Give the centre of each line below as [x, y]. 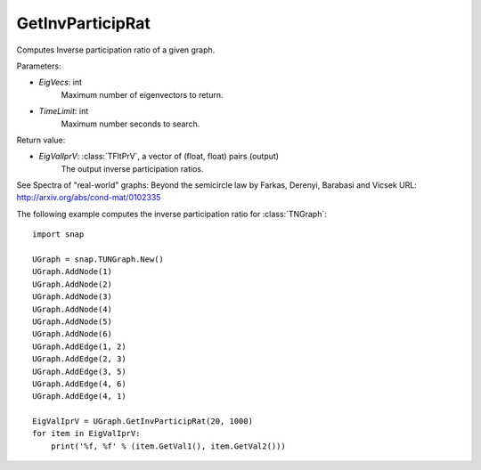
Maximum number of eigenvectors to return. [142, 94]
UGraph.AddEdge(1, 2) [79, 346]
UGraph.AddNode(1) [73, 272]
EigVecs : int [61, 82]
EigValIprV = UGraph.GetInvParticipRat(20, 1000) [143, 421]
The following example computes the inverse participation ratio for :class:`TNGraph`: [171, 214]
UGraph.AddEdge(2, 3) [79, 359]
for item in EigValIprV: [86, 434]
